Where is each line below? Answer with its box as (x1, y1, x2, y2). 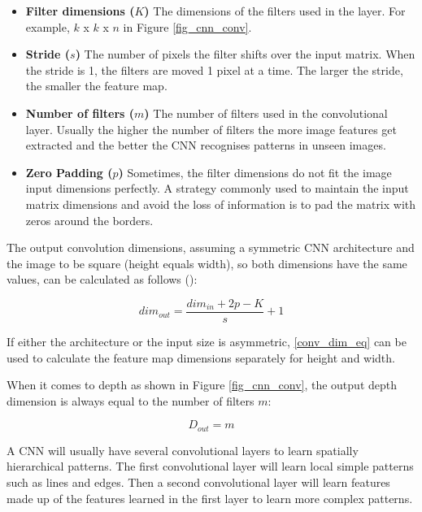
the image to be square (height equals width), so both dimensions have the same (7, 254, 407, 271)
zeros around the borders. (25, 211, 154, 228)
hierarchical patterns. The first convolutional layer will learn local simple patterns (7, 458, 414, 475)
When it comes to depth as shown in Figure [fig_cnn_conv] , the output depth (7, 376, 398, 393)
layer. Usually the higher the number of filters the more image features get (25, 120, 398, 137)
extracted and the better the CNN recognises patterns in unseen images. (25, 137, 386, 154)
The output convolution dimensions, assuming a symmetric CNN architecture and (7, 239, 415, 256)
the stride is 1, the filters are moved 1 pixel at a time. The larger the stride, (25, 61, 403, 78)
